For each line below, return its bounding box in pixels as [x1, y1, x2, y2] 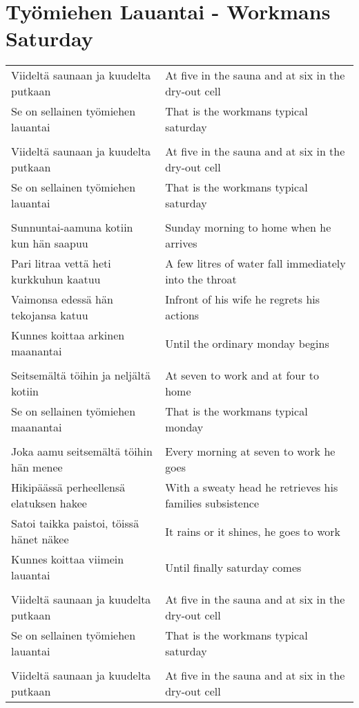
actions [165, 307, 200, 324]
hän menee [11, 459, 63, 476]
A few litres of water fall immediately [165, 255, 346, 272]
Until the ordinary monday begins [165, 335, 329, 351]
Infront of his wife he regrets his [165, 291, 320, 308]
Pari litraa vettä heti [11, 255, 111, 272]
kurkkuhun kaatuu [11, 271, 101, 288]
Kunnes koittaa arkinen [11, 327, 125, 344]
